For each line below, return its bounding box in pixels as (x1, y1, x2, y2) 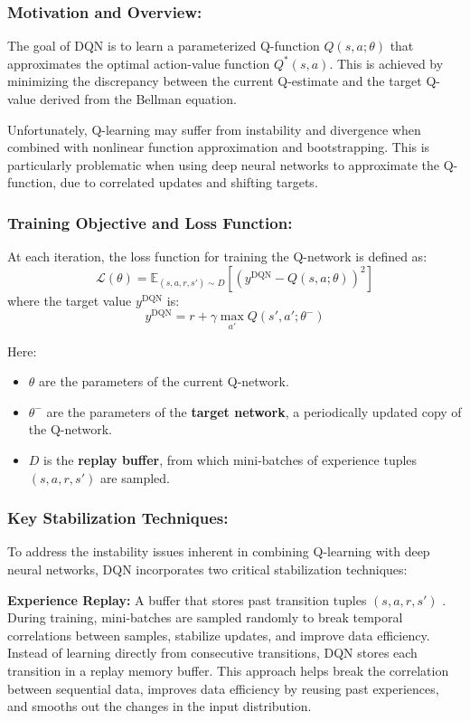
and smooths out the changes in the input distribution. (7, 697, 312, 716)
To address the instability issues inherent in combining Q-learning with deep (7, 542, 430, 561)
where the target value (7, 290, 132, 309)
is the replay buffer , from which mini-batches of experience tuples (43, 451, 418, 470)
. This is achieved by (329, 53, 444, 72)
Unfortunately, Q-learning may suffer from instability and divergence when (7, 119, 421, 138)
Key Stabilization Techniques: (7, 507, 229, 529)
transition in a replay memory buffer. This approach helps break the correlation (7, 661, 449, 680)
